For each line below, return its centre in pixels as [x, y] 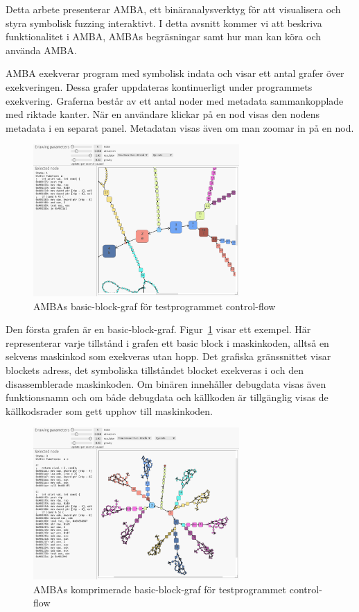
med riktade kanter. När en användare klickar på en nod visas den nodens [163, 114]
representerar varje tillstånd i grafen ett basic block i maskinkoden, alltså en [167, 342]
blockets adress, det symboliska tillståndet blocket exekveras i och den [155, 370]
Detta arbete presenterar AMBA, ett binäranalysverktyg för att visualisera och [173, 9]
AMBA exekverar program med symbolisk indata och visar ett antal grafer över [175, 73]
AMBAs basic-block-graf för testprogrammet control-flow [155, 306]
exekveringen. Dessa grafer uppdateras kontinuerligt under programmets [159, 86]
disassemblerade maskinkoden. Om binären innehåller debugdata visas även [166, 383]
